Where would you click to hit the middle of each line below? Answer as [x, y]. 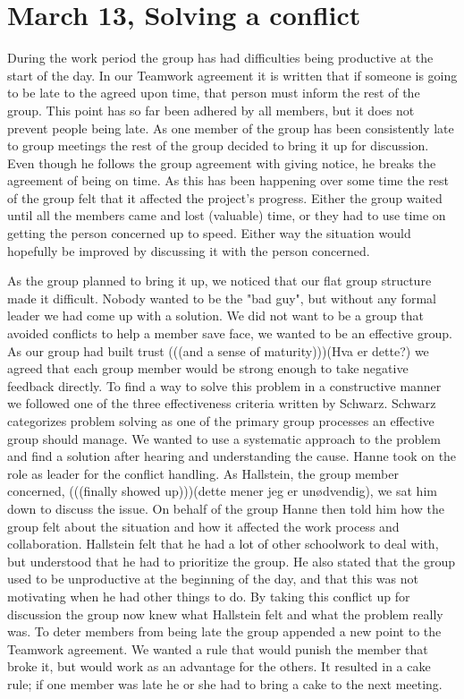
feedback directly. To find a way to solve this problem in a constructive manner [224, 385]
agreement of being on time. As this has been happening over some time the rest [228, 180]
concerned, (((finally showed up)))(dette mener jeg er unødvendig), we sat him [222, 491]
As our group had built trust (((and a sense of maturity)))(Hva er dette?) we [218, 350]
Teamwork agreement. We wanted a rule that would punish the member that [218, 648]
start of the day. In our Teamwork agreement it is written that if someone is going [232, 75]
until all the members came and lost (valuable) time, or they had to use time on [227, 215]
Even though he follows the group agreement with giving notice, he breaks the [222, 162]
